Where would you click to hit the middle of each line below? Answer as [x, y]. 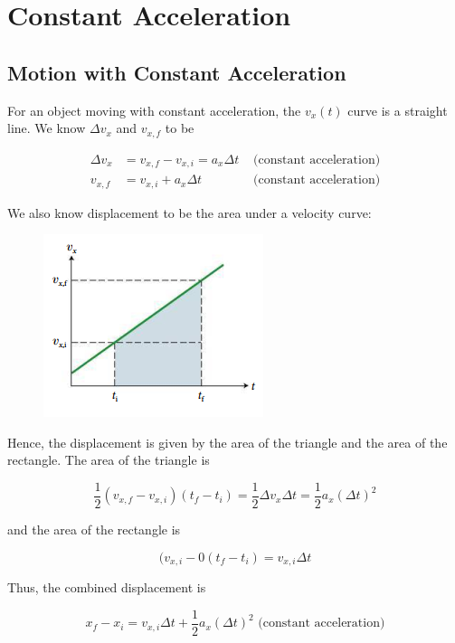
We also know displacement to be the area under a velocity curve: [190, 212]
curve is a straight [398, 110]
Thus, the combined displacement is [107, 587]
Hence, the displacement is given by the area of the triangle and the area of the [227, 442]
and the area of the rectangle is [94, 530]
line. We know [47, 128]
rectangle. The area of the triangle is [109, 460]
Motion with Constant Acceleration [177, 72]
